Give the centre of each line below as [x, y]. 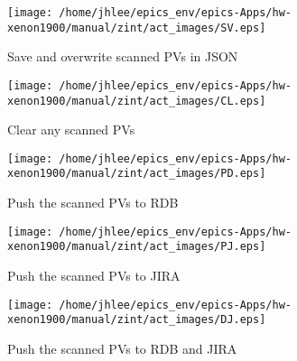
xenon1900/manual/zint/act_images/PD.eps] [137, 174]
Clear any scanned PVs [71, 130]
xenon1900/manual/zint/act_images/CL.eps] [137, 101]
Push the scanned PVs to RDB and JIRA [122, 348]
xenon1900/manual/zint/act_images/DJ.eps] [137, 320]
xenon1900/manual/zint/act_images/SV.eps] [137, 28]
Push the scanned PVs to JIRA [94, 276]
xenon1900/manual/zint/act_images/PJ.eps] [137, 247]
